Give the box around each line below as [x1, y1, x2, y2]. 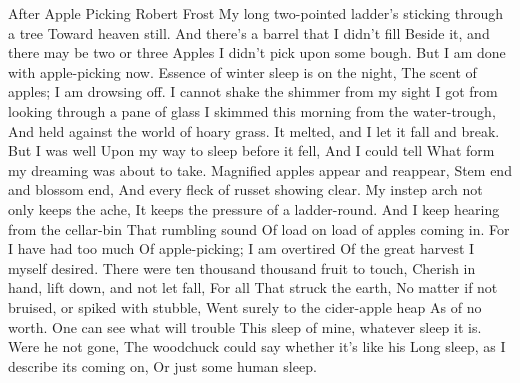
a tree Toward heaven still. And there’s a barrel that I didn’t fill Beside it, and [8, 22, 490, 43]
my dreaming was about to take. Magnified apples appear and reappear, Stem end [8, 159, 512, 180]
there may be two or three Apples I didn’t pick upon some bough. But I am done [8, 42, 506, 63]
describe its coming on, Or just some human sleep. [8, 355, 317, 376]
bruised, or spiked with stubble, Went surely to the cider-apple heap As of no [8, 296, 482, 317]
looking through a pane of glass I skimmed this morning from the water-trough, [8, 100, 496, 121]
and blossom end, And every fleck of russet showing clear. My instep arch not [8, 179, 483, 200]
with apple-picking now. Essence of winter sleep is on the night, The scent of [8, 61, 477, 82]
